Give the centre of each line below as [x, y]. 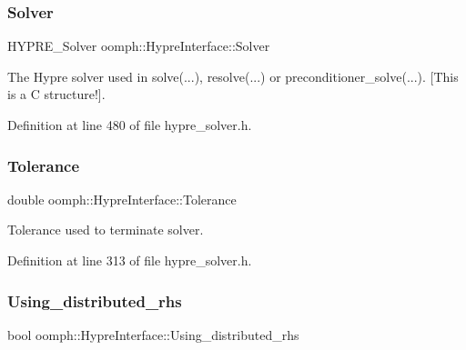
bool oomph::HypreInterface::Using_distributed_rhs [153, 334]
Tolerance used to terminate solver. [106, 230]
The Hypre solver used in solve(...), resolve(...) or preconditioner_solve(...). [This [233, 76]
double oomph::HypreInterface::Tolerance [122, 199]
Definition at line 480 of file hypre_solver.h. [130, 125]
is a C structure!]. [56, 94]
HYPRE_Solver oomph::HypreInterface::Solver [139, 46]
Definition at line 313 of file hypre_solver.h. [130, 260]
